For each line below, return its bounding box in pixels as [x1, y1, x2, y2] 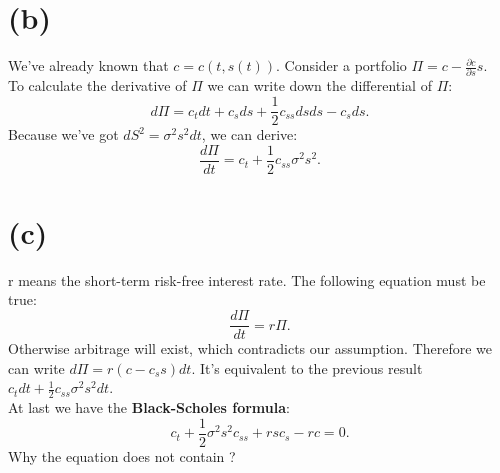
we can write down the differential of [207, 75, 432, 96]
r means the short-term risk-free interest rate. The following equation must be [8, 269, 486, 290]
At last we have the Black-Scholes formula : [8, 397, 290, 418]
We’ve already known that [8, 55, 169, 76]
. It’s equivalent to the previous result [191, 357, 423, 378]
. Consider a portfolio [275, 55, 407, 76]
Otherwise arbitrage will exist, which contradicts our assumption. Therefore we [8, 338, 493, 359]
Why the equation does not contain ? [8, 445, 236, 466]
